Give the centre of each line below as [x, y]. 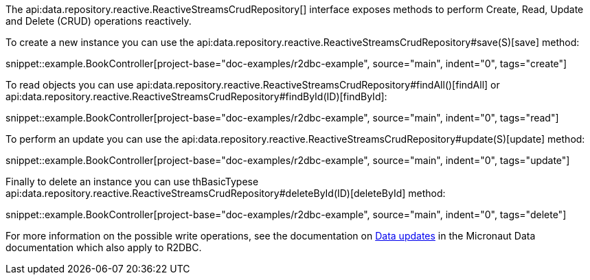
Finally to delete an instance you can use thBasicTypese [132, 182]
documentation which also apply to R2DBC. [104, 247]
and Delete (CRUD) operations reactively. [99, 21]
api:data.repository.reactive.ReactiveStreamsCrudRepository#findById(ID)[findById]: [196, 96]
